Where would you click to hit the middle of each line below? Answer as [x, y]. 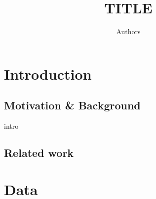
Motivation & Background [72, 105]
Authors [128, 31]
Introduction [48, 74]
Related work [39, 153]
